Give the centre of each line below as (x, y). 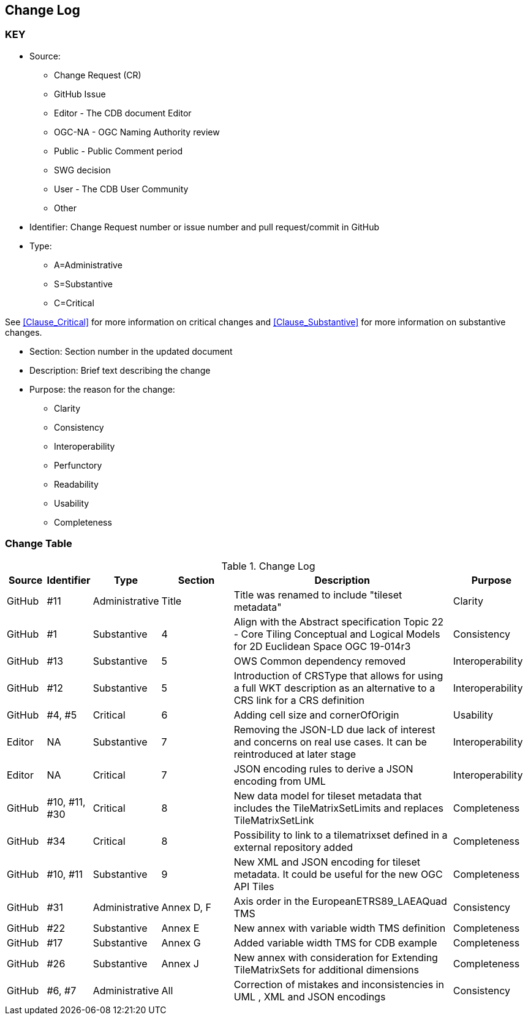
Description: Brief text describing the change (120, 370)
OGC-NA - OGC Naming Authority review (137, 132)
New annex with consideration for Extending (336, 957)
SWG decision (82, 170)
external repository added (293, 847)
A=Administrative (88, 265)
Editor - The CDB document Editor (123, 113)
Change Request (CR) (98, 75)
